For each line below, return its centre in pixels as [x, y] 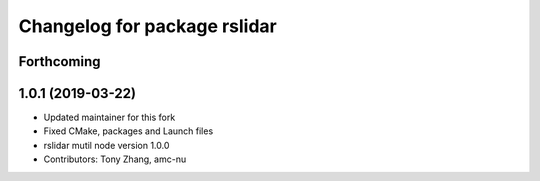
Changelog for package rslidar [147, 26]
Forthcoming [59, 61]
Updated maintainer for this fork [109, 117]
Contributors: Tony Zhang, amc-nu [115, 159]
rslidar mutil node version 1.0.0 [106, 145]
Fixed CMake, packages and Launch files [128, 131]
